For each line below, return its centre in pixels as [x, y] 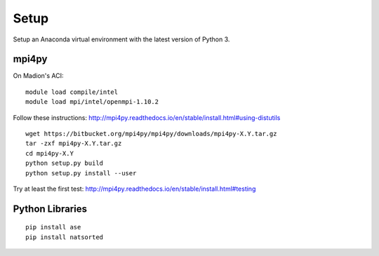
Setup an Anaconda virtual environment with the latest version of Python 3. [121, 39]
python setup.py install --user [81, 173]
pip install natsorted [65, 237]
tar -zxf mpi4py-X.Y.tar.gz [74, 143]
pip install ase [53, 227]
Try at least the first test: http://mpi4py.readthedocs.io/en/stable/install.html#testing [134, 189]
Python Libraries [50, 209]
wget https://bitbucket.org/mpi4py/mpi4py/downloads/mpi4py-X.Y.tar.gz [151, 134]
